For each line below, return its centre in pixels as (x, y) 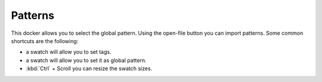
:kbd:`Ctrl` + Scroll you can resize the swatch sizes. (89, 68)
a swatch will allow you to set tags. (69, 52)
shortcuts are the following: (45, 41)
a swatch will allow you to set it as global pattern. (86, 60)
